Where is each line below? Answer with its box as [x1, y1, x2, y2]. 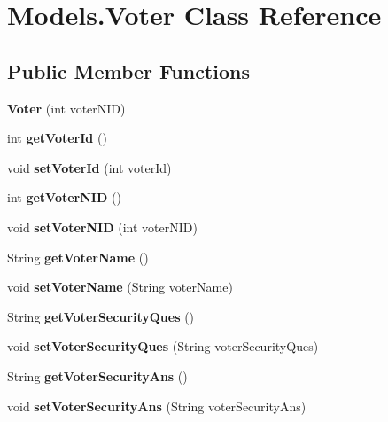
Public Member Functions [7, 57, 250, 84]
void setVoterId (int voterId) [7, 158, 172, 176]
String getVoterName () [7, 247, 149, 266]
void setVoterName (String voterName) [7, 277, 233, 296]
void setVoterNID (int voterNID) [7, 217, 198, 236]
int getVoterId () [7, 129, 107, 147]
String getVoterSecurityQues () [7, 307, 195, 325]
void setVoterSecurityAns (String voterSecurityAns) [7, 396, 307, 415]
